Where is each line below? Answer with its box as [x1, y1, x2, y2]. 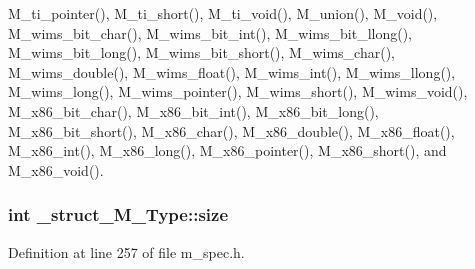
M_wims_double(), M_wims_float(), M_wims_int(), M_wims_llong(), [8, 61, 456, 82]
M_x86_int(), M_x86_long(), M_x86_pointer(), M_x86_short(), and [8, 140, 447, 161]
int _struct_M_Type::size [8, 202, 229, 227]
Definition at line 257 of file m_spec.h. [8, 241, 245, 262]
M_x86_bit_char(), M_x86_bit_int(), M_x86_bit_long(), [8, 100, 379, 121]
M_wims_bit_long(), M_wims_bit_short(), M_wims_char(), [8, 42, 395, 63]
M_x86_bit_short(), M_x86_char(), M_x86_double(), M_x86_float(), [8, 120, 455, 141]
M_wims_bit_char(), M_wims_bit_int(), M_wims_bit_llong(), [8, 22, 412, 43]
